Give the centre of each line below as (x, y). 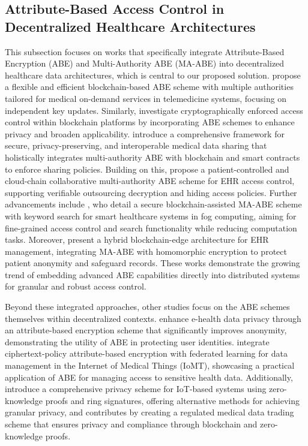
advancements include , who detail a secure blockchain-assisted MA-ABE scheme (153, 204)
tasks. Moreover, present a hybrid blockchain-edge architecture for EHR (137, 239)
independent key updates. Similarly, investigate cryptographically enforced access (154, 110)
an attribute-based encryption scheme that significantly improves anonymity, (146, 330)
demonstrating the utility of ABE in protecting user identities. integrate (137, 341)
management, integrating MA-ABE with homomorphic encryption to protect (146, 251)
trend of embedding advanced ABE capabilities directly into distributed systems (152, 274)
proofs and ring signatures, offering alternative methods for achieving (172, 400)
